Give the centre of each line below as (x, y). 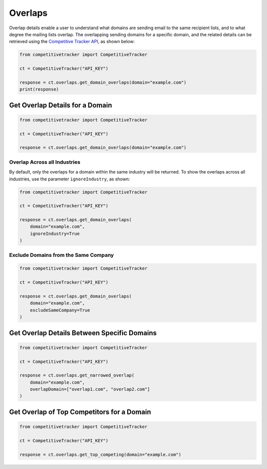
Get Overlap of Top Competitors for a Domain (80, 412)
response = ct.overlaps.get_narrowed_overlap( (77, 375)
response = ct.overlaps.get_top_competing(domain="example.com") (100, 454)
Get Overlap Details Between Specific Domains (83, 333)
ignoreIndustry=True (55, 234)
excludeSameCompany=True (60, 310)
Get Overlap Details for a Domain (61, 105)
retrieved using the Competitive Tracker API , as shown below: (72, 42)
